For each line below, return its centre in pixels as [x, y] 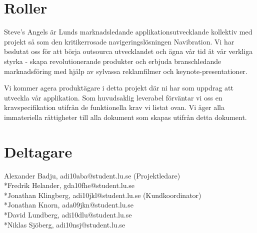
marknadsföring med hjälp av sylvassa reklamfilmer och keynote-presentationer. [126, 71]
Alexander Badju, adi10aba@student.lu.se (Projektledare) [92, 175]
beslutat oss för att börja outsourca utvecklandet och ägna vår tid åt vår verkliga [128, 51]
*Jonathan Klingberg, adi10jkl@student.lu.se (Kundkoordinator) [103, 195]
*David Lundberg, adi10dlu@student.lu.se [68, 214]
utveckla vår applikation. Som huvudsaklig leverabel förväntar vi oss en [113, 97]
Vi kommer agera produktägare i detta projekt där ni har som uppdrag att [119, 88]
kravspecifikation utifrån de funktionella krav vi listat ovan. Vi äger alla [114, 107]
